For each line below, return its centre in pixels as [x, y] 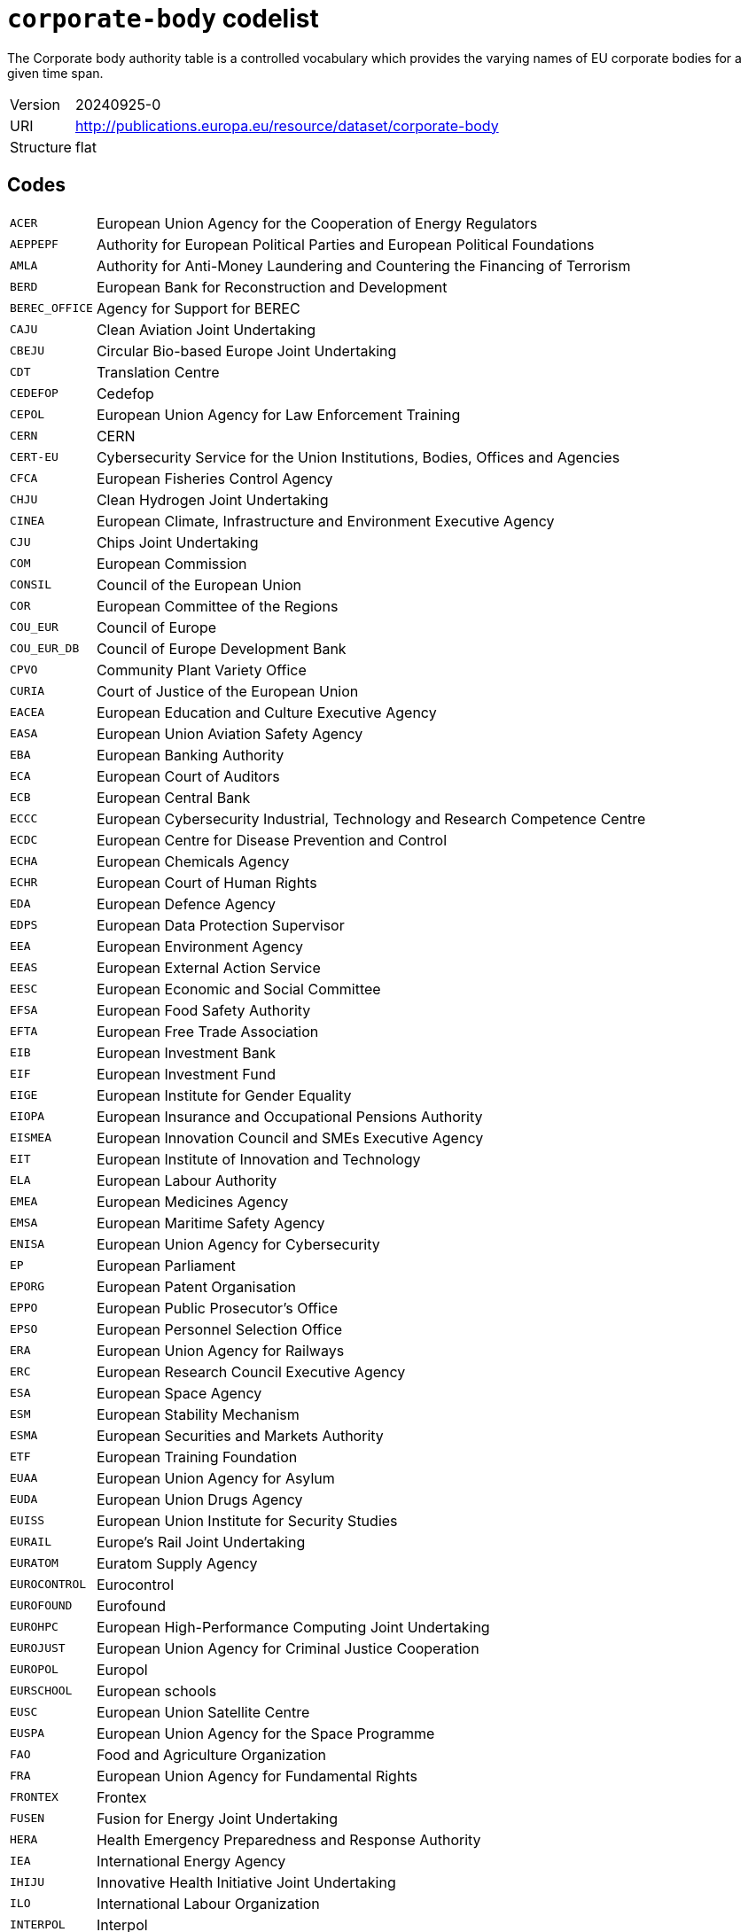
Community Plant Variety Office [201, 670]
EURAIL [31, 1542]
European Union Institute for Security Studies [247, 1520]
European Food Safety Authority [203, 1010]
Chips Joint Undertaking [177, 542]
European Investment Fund [186, 1074]
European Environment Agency [200, 946]
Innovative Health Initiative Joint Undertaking [246, 1882]
